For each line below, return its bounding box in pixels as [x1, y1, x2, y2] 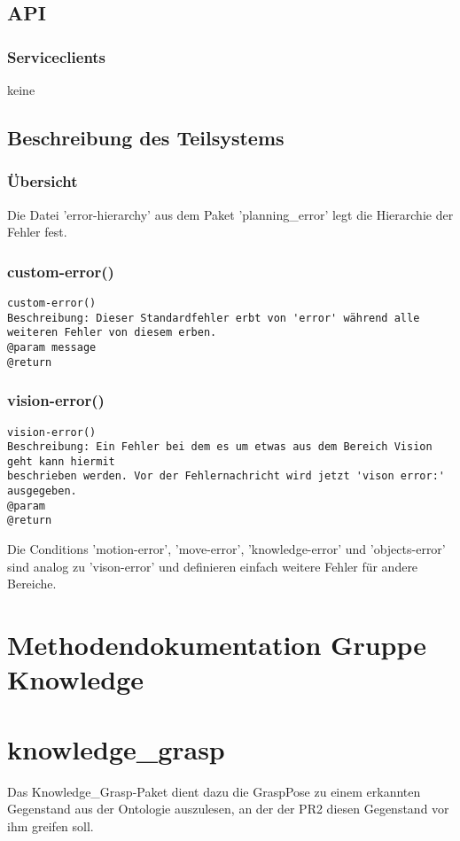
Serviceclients [7, 45, 106, 67]
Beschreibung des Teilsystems [7, 123, 285, 151]
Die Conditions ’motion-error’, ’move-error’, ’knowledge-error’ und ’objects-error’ [7, 540, 446, 558]
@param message [7, 340, 97, 354]
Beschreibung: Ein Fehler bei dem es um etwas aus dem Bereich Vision [7, 440, 433, 454]
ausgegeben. [7, 485, 77, 498]
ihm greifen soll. [7, 816, 94, 835]
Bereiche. [7, 574, 57, 593]
